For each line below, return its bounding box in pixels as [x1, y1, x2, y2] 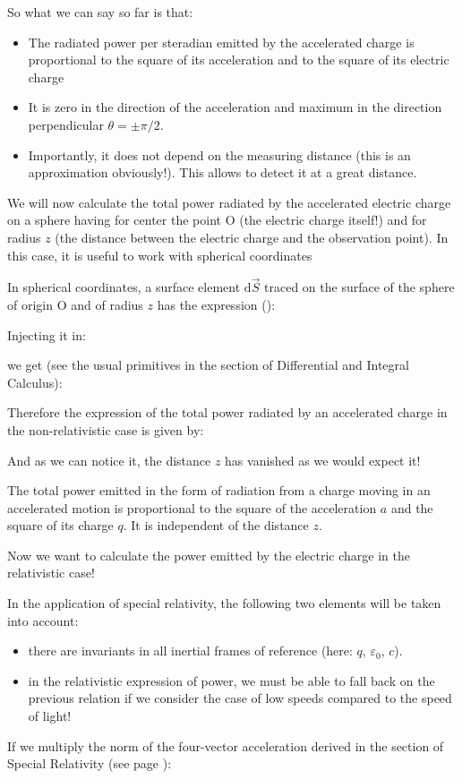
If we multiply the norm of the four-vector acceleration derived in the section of [7, 736, 444, 755]
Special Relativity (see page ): [7, 754, 172, 773]
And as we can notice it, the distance [7, 450, 211, 469]
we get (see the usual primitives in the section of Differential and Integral [7, 355, 409, 374]
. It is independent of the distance [123, 516, 309, 535]
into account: [7, 611, 79, 629]
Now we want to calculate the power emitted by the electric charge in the [7, 545, 410, 564]
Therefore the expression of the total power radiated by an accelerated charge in [7, 403, 448, 422]
